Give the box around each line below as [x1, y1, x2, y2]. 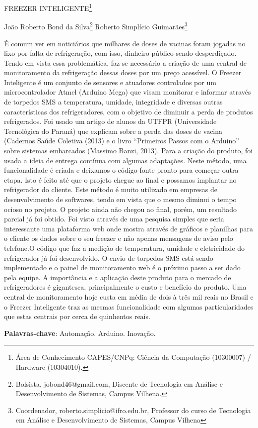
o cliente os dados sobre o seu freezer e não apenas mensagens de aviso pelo [4, 233, 233, 243]
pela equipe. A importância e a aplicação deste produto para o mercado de [4, 272, 231, 282]
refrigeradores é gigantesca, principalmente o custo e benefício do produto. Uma [4, 282, 247, 292]
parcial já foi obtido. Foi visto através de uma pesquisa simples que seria [4, 214, 224, 224]
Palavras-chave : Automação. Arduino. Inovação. [4, 327, 156, 338]
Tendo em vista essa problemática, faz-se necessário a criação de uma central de [4, 57, 247, 68]
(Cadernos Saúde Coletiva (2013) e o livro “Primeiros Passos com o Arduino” [4, 135, 239, 146]
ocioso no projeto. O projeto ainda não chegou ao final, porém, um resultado [4, 204, 237, 214]
